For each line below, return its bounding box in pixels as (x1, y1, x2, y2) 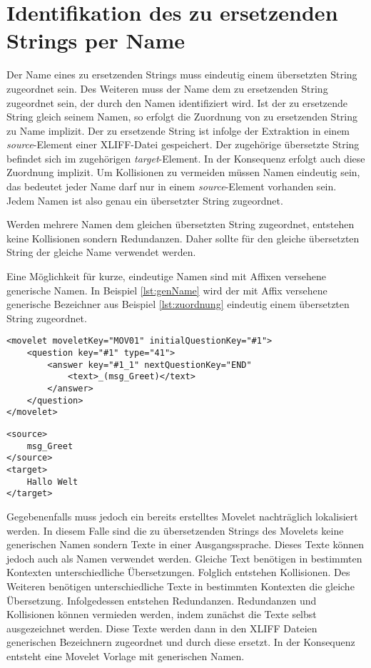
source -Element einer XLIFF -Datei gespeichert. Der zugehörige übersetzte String (6, 137, 360, 152)
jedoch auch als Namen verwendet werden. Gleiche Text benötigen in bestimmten (6, 550, 362, 565)
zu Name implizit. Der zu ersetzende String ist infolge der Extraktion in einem (6, 123, 350, 138)
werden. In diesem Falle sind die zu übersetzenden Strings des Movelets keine (6, 523, 344, 538)
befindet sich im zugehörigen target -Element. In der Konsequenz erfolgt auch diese (6, 150, 365, 165)
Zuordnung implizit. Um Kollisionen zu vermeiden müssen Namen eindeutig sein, (6, 165, 360, 180)
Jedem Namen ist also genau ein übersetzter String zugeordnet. (6, 192, 283, 207)
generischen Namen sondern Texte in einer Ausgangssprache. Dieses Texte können (6, 537, 364, 552)
